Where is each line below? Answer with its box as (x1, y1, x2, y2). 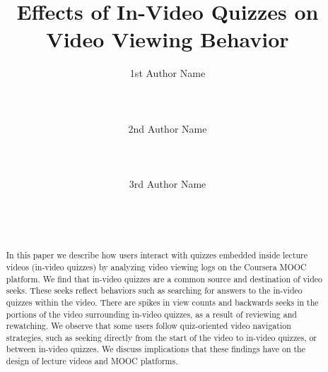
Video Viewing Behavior (46, 25, 289, 54)
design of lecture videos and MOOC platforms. (6, 355, 178, 367)
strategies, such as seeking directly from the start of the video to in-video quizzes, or (6, 331, 317, 343)
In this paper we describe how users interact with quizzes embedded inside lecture (6, 249, 308, 261)
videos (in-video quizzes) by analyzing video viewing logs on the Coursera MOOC (6, 260, 307, 272)
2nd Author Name (128, 121, 207, 136)
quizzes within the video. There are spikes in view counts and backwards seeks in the (6, 296, 319, 308)
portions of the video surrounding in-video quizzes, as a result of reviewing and (6, 308, 297, 320)
